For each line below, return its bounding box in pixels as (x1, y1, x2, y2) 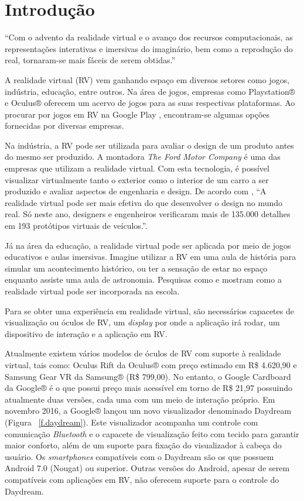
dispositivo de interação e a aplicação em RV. (5, 327, 168, 339)
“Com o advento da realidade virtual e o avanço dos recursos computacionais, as (5, 31, 293, 43)
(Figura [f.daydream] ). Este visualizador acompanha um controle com (5, 416, 258, 428)
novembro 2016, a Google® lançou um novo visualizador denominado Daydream (5, 404, 292, 417)
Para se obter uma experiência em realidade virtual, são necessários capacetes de (5, 304, 294, 317)
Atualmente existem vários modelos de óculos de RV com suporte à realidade (5, 347, 281, 359)
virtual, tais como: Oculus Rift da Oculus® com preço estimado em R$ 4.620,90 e (5, 358, 297, 370)
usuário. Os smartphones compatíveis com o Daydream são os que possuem (5, 450, 274, 462)
